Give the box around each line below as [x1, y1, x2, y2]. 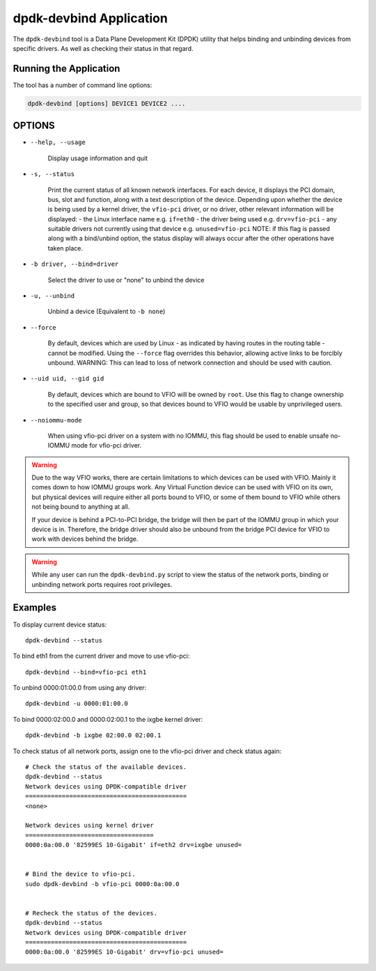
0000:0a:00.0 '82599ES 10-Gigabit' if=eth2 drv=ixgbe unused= [25, 841, 242, 849]
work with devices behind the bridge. [31, 535, 139, 543]
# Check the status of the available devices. [25, 763, 187, 771]
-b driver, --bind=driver [30, 260, 119, 268]
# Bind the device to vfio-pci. [25, 870, 136, 878]
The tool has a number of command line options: [13, 81, 152, 89]
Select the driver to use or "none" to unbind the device [47, 276, 205, 284]
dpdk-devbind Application [13, 10, 169, 26]
